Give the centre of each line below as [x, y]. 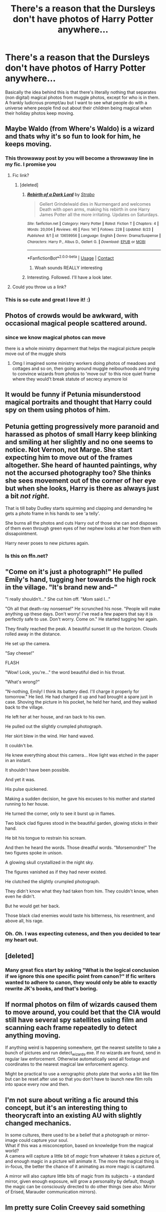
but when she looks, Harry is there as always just [82, 488]
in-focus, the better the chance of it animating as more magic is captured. [80, 1167]
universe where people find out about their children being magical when [79, 108]
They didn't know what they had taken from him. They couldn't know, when [82, 891]
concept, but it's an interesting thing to [66, 1107]
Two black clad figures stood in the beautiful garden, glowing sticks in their [82, 823]
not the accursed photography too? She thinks [78, 473]
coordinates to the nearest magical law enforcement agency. [67, 1064]
